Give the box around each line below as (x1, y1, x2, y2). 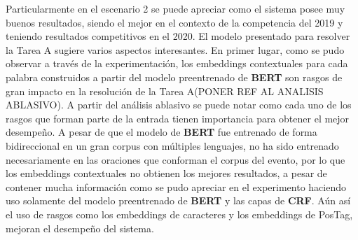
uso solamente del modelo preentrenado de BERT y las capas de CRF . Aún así (6, 193, 351, 208)
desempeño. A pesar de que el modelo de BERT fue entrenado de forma (6, 125, 317, 139)
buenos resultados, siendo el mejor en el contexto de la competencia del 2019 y (6, 15, 343, 29)
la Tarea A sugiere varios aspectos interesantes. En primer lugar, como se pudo (6, 42, 345, 57)
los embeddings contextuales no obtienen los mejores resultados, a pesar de (6, 166, 327, 181)
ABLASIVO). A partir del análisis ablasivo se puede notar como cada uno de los (6, 97, 352, 112)
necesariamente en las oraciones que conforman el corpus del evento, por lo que (6, 152, 345, 167)
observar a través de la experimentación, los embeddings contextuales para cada (6, 56, 348, 71)
